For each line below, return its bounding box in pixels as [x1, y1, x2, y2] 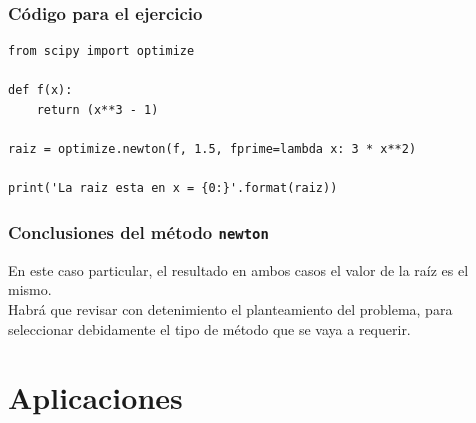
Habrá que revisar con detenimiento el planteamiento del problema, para [8, 298, 453, 319]
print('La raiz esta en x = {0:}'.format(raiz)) [8, 181, 338, 196]
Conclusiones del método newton [8, 219, 269, 244]
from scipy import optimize [8, 44, 195, 59]
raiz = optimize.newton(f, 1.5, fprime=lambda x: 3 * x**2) [8, 142, 417, 157]
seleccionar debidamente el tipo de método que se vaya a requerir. [8, 318, 411, 339]
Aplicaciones [8, 377, 183, 418]
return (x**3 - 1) [36, 103, 159, 117]
